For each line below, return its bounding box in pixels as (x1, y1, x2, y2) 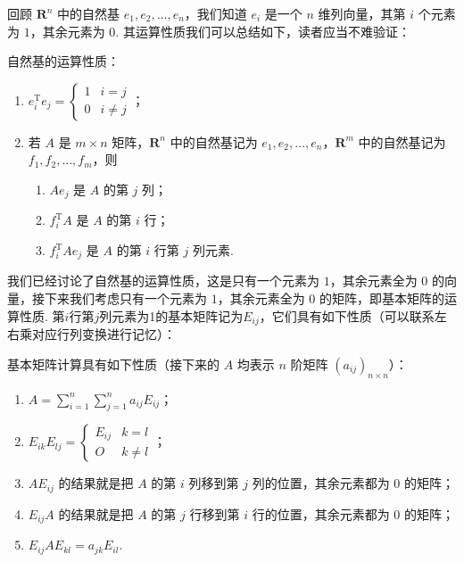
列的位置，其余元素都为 (252, 474, 390, 492)
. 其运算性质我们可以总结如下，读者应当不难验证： (115, 21, 410, 40)
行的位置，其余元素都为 (252, 504, 390, 523)
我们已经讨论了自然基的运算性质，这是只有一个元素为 (7, 271, 319, 290)
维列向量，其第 (318, 4, 406, 22)
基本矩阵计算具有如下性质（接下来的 (7, 354, 220, 373)
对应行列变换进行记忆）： (31, 325, 176, 343)
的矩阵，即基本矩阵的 (319, 289, 445, 308)
